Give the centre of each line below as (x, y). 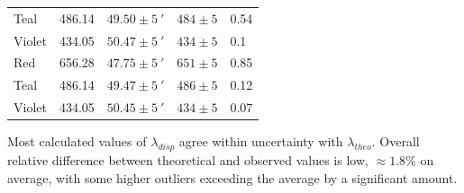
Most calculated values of (77, 141)
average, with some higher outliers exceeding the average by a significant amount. (232, 177)
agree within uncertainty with (261, 141)
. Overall (396, 141)
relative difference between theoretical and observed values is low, (188, 160)
